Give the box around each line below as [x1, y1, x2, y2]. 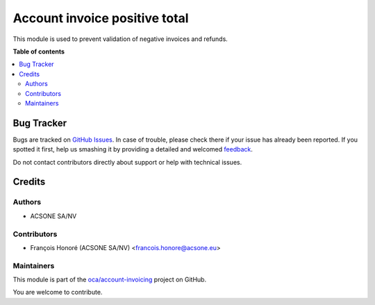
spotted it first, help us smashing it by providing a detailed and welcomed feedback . [12, 145, 253, 154]
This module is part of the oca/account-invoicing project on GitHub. [12, 275, 207, 284]
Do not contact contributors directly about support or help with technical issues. [12, 158, 242, 166]
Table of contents [12, 47, 65, 56]
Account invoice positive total [12, 10, 189, 26]
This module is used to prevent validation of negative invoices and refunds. [12, 35, 228, 43]
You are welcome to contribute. [12, 288, 103, 297]
